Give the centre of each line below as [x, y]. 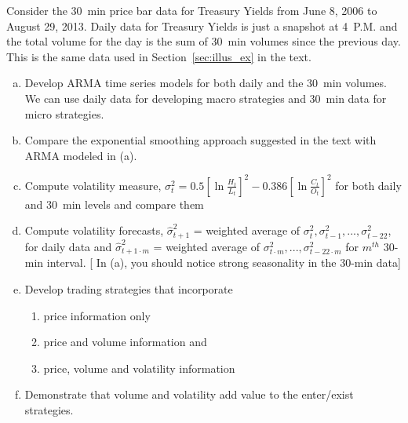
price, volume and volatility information [139, 368]
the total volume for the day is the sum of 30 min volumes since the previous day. [204, 41]
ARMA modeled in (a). [81, 155]
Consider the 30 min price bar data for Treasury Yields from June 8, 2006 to [192, 10]
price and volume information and [125, 342]
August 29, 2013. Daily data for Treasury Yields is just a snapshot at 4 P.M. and [202, 26]
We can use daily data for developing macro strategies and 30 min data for [206, 98]
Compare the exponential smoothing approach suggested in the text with [200, 140]
